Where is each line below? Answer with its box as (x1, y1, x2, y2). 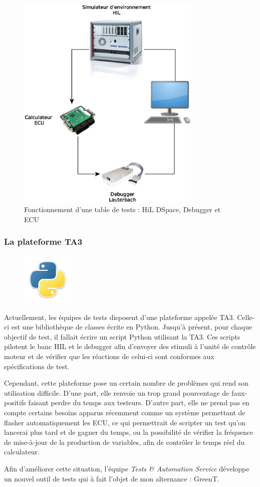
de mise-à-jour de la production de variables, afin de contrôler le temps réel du (4, 436, 245, 447)
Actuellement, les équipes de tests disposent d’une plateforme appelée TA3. (4, 311, 235, 322)
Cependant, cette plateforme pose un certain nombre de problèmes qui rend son (4, 378, 249, 388)
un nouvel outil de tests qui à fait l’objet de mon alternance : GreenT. (4, 473, 219, 483)
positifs (4, 397, 26, 408)
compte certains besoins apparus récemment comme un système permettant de (4, 407, 245, 417)
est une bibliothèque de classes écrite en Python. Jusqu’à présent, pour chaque (11, 321, 252, 332)
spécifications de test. (4, 361, 70, 371)
